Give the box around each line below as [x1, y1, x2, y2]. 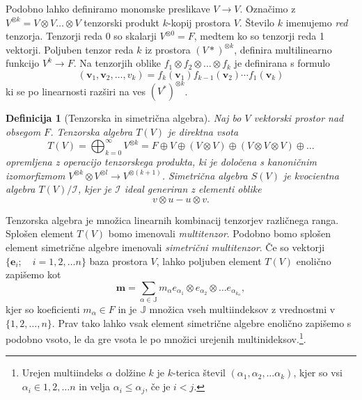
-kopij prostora [168, 15, 231, 29]
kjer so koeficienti [6, 302, 80, 317]
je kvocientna [283, 168, 339, 182]
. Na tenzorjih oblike [73, 56, 161, 70]
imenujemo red [285, 15, 348, 29]
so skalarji [113, 29, 157, 43]
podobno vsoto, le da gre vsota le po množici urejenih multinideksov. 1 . [6, 330, 306, 346]
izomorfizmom [6, 168, 65, 182]
